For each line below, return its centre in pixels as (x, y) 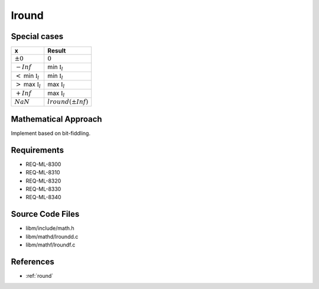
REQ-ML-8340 (43, 197)
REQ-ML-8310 (43, 173)
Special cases (37, 36)
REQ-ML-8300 (43, 164)
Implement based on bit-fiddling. (51, 133)
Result (57, 51)
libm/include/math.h (50, 228)
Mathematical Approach (57, 119)
